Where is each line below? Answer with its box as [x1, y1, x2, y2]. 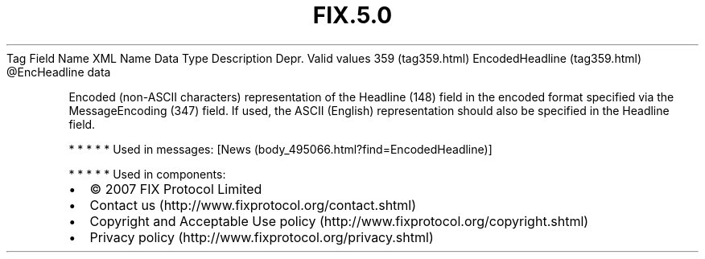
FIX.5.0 [312, 2, 393, 29]
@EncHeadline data [6, 64, 111, 79]
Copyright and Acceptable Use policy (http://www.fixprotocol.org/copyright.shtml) [89, 212, 589, 229]
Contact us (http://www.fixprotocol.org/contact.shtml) [89, 196, 417, 213]
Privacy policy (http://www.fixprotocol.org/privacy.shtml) [89, 228, 434, 245]
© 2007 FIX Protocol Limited [89, 180, 262, 197]
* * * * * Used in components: [68, 166, 226, 181]
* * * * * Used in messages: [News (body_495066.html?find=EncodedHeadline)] [68, 142, 493, 156]
